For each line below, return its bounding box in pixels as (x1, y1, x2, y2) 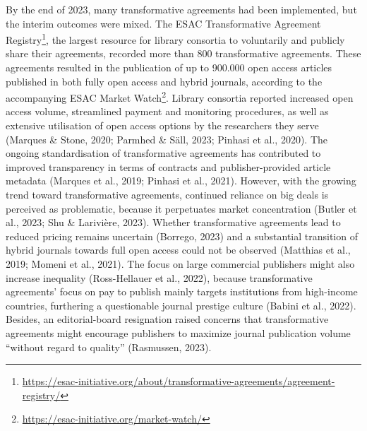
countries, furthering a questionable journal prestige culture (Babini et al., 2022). (6, 297, 356, 312)
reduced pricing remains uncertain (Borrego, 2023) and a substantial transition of (6, 228, 358, 243)
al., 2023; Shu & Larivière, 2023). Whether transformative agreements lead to (6, 215, 341, 230)
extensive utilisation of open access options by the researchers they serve (6, 118, 319, 133)
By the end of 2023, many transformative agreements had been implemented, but (6, 2, 357, 16)
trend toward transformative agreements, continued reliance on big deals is (6, 187, 329, 202)
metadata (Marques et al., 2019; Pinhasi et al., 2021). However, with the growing (6, 173, 356, 188)
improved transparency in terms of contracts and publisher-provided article (6, 159, 331, 174)
